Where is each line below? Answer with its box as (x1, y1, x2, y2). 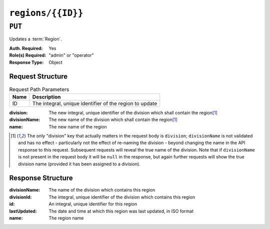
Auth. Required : (9, 45, 43, 51)
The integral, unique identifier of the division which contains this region (48, 194, 195, 200)
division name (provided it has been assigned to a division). (18, 160, 141, 167)
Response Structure (9, 174, 73, 182)
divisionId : (9, 194, 32, 200)
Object (48, 59, 62, 65)
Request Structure (9, 72, 68, 81)
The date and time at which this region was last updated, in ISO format (48, 208, 194, 214)
